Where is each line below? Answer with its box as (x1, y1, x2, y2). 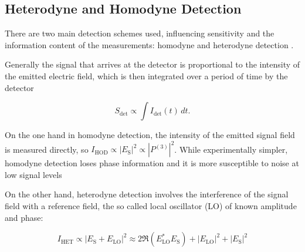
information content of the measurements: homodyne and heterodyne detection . (5, 38, 294, 51)
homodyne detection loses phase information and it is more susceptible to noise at (5, 157, 299, 169)
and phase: (5, 211, 43, 223)
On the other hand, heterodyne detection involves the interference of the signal (5, 188, 289, 200)
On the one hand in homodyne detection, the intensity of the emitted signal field (5, 129, 295, 141)
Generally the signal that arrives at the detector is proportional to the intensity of (5, 58, 300, 70)
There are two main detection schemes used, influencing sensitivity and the (5, 27, 274, 39)
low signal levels (5, 168, 62, 180)
